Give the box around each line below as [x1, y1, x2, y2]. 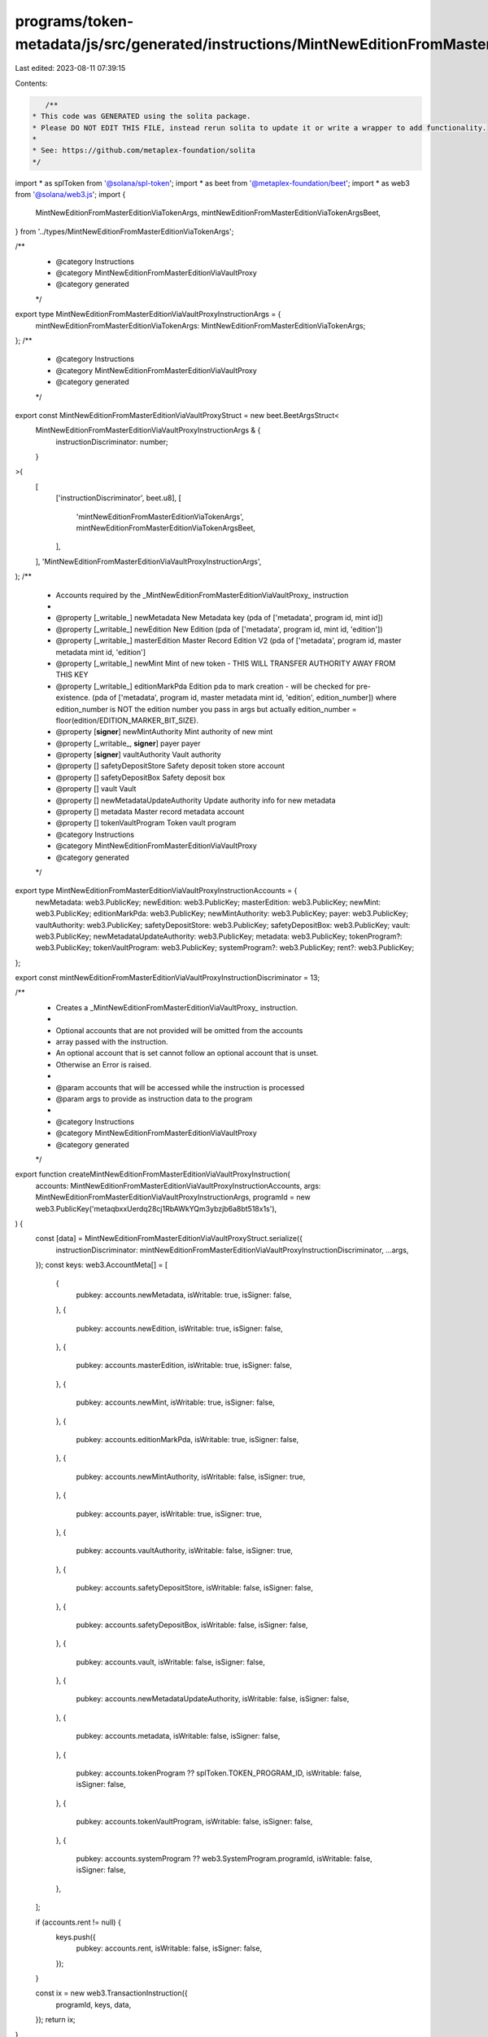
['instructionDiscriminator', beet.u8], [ [55, 493, 182, 503]
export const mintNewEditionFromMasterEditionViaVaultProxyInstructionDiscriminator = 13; [15, 973, 320, 983]
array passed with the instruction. [55, 1037, 168, 1047]
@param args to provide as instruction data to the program [55, 1094, 253, 1103]
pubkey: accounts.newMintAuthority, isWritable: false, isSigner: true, [76, 1472, 306, 1481]
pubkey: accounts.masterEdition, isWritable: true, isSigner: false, [76, 1361, 293, 1370]
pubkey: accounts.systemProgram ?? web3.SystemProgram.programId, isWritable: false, [76, 1854, 373, 1863]
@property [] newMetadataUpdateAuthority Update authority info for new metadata [55, 795, 337, 805]
